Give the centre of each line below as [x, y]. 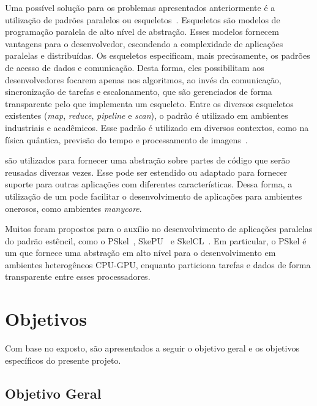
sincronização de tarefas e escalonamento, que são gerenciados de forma [139, 92]
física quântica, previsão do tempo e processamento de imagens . [126, 139]
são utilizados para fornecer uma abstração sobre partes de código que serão [147, 160]
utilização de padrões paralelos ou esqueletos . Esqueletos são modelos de [143, 19]
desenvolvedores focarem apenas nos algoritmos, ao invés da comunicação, [143, 79]
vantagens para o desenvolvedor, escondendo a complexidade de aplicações [144, 43]
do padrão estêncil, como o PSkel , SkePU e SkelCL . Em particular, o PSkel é [156, 240]
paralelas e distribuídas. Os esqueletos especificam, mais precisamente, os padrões [158, 55]
